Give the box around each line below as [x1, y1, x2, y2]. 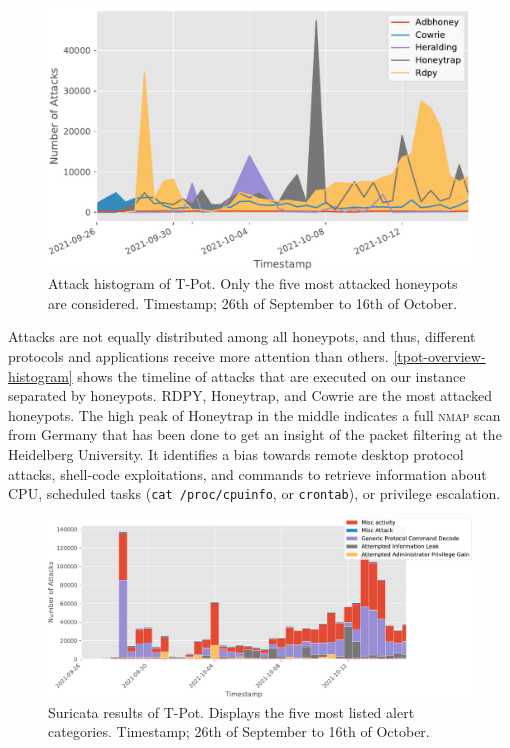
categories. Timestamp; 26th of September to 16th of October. [48, 721, 430, 742]
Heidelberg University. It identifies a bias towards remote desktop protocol [8, 444, 464, 465]
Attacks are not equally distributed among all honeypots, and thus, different [8, 326, 476, 347]
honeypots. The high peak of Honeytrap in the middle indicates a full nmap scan [8, 404, 501, 425]
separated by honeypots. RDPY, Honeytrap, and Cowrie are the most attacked [8, 385, 492, 406]
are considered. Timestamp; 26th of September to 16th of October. [48, 292, 458, 313]
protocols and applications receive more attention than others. [8, 346, 389, 367]
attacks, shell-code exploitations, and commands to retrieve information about [8, 463, 487, 484]
